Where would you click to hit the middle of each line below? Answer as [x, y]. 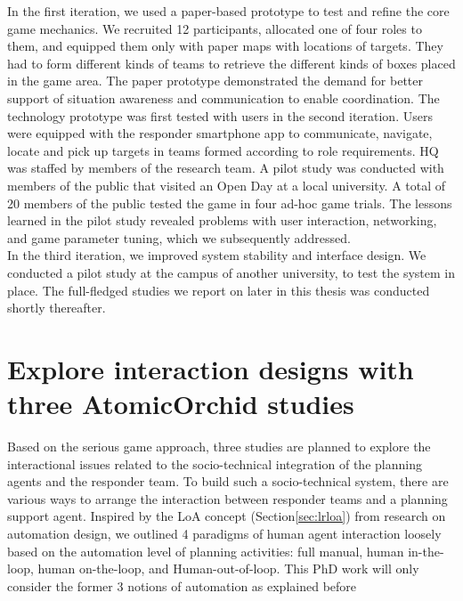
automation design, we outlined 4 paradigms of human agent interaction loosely [224, 533]
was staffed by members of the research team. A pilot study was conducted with [226, 168]
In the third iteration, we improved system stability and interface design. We [217, 255]
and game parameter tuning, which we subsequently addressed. [179, 237]
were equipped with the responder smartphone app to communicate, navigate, [220, 133]
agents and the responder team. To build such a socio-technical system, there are [228, 481]
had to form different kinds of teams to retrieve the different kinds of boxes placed [231, 63]
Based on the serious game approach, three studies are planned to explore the [219, 446]
